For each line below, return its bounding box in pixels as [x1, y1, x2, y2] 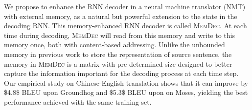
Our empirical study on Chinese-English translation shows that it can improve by [4, 77, 248, 88]
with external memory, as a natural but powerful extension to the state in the [4, 11, 237, 21]
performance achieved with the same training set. [4, 96, 152, 107]
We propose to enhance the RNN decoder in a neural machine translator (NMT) [4, 1, 246, 11]
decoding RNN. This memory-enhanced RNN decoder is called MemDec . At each [4, 20, 247, 31]
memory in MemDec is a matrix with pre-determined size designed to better [4, 58, 232, 69]
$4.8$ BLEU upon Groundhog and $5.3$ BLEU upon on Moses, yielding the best [4, 87, 248, 97]
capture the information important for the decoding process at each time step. [4, 68, 239, 78]
